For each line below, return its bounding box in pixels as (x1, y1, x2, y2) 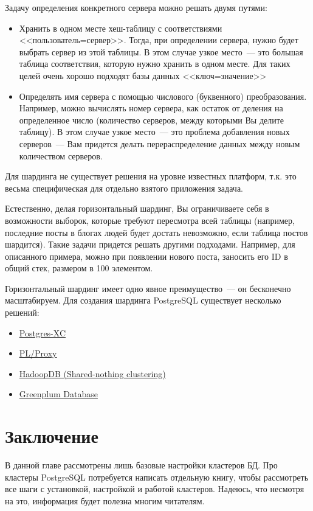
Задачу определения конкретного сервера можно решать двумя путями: (5, 1, 267, 13)
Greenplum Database (19, 388, 98, 400)
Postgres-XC (19, 326, 66, 339)
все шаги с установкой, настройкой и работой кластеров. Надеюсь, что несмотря (5, 482, 304, 495)
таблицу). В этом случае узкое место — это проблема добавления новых (19, 125, 290, 138)
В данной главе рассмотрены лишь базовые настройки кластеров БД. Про (5, 459, 278, 471)
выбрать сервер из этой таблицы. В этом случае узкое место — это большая (19, 45, 303, 58)
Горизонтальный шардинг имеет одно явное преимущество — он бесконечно (5, 282, 291, 294)
